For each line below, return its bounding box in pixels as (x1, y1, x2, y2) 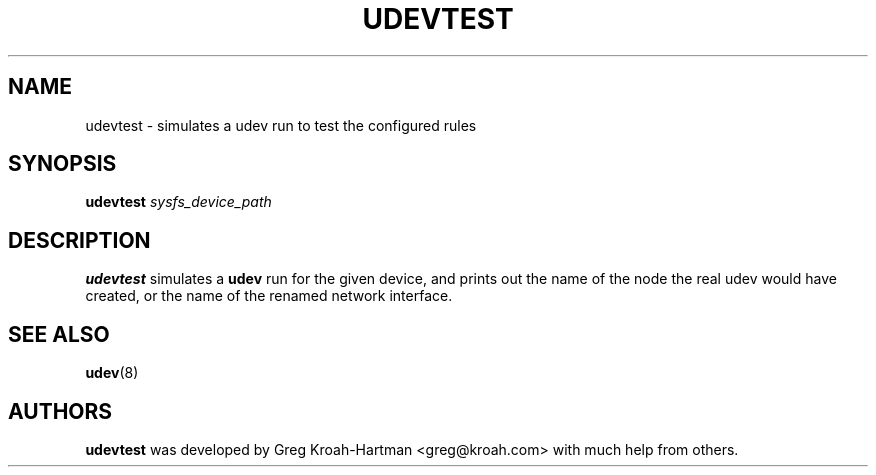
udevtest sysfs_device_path (85, 193, 272, 211)
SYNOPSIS (8, 151, 117, 177)
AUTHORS (8, 398, 113, 424)
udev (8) (85, 364, 139, 382)
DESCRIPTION (8, 227, 151, 253)
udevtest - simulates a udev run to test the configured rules (85, 116, 477, 134)
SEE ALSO (8, 321, 110, 347)
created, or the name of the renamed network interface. (85, 287, 453, 305)
